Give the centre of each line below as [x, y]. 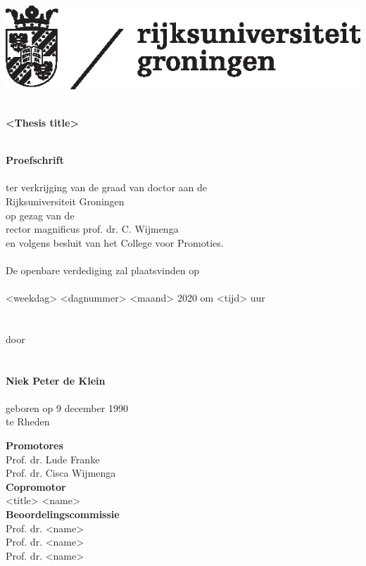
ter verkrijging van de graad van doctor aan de [107, 187]
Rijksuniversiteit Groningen [65, 201]
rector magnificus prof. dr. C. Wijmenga [92, 229]
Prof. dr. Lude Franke [53, 459]
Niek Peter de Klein [56, 380]
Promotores [34, 445]
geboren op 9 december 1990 [67, 407]
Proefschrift [35, 160]
